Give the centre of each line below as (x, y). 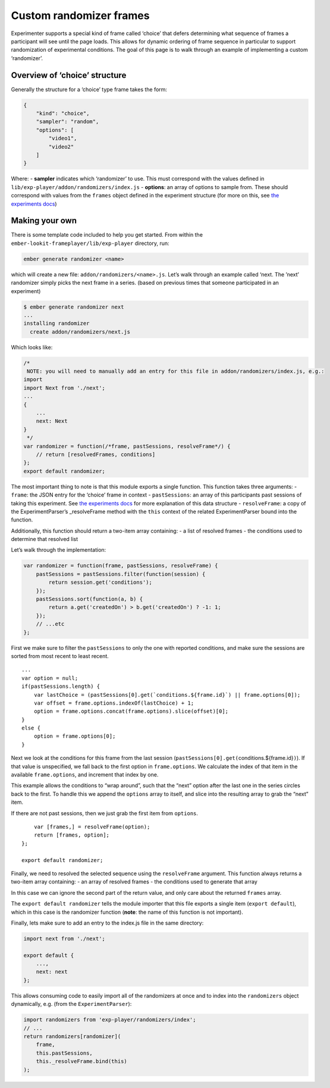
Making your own (44, 221)
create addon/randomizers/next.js (80, 332)
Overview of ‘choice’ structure (69, 75)
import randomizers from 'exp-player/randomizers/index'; (110, 1020)
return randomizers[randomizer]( (72, 1036)
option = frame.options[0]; (75, 736)
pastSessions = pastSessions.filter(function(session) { (121, 574)
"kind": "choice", (63, 113)
